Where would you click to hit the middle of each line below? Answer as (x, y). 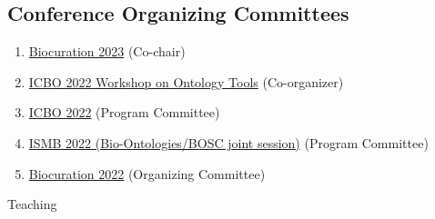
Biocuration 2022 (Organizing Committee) (147, 173)
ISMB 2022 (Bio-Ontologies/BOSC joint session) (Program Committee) (228, 142)
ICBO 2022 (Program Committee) (124, 112)
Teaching (32, 204)
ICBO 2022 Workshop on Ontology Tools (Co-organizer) (186, 81)
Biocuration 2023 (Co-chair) (107, 51)
